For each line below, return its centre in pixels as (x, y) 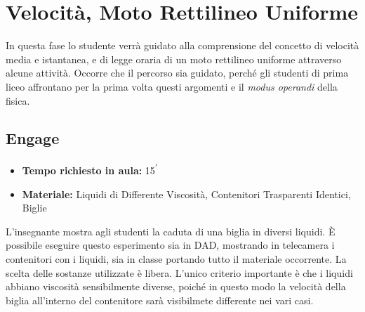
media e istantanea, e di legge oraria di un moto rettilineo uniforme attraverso (174, 59)
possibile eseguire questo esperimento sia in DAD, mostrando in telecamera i (170, 245)
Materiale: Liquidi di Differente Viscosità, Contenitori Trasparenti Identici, (186, 194)
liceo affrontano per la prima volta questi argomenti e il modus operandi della (172, 86)
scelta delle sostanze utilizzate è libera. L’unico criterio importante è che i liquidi (179, 272)
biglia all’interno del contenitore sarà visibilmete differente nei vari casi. (160, 300)
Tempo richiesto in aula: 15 (88, 170)
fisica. (18, 100)
